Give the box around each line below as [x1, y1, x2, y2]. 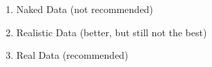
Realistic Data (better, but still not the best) [16, 25, 207, 39]
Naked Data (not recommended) [16, 2, 153, 16]
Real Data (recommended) [16, 48, 128, 62]
